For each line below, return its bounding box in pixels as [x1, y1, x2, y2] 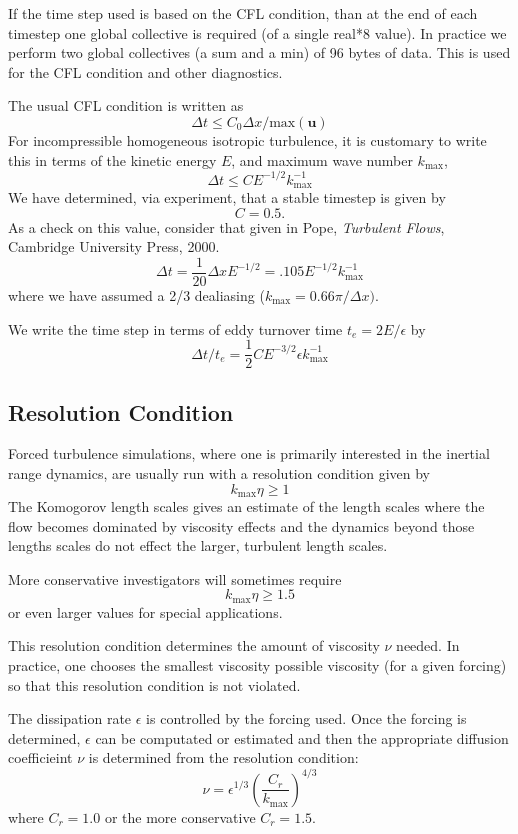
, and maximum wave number [231, 149, 413, 170]
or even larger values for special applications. [8, 601, 283, 622]
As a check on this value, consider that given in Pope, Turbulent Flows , [8, 216, 445, 237]
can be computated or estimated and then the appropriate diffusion [95, 727, 509, 748]
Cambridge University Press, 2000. [8, 236, 220, 257]
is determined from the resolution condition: [88, 747, 359, 768]
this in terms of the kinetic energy [8, 149, 217, 170]
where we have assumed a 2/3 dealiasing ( [8, 284, 265, 305]
